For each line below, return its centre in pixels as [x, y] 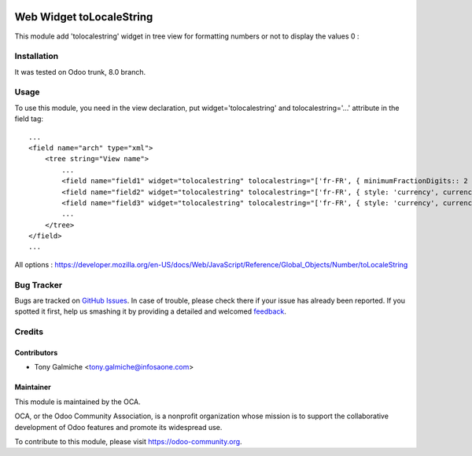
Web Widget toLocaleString [84, 17]
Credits [29, 332]
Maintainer [33, 387]
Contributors [36, 352]
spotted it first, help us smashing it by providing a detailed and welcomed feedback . [151, 311]
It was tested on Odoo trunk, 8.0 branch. [80, 72]
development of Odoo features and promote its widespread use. [118, 427]
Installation [37, 57]
